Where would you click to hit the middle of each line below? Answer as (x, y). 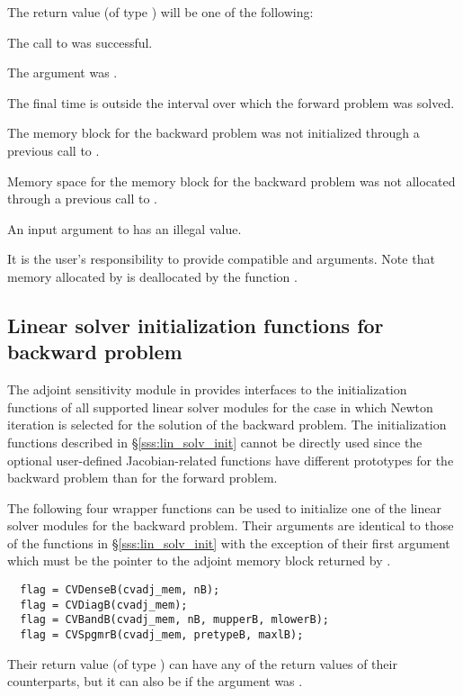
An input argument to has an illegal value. (125, 228)
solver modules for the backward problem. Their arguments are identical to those (231, 525)
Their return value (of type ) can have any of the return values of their (202, 663)
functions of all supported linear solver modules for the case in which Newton (220, 407)
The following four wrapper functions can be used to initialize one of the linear (224, 507)
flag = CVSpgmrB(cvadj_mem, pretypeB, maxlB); (162, 635)
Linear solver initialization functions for (196, 325)
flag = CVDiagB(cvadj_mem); (104, 605)
